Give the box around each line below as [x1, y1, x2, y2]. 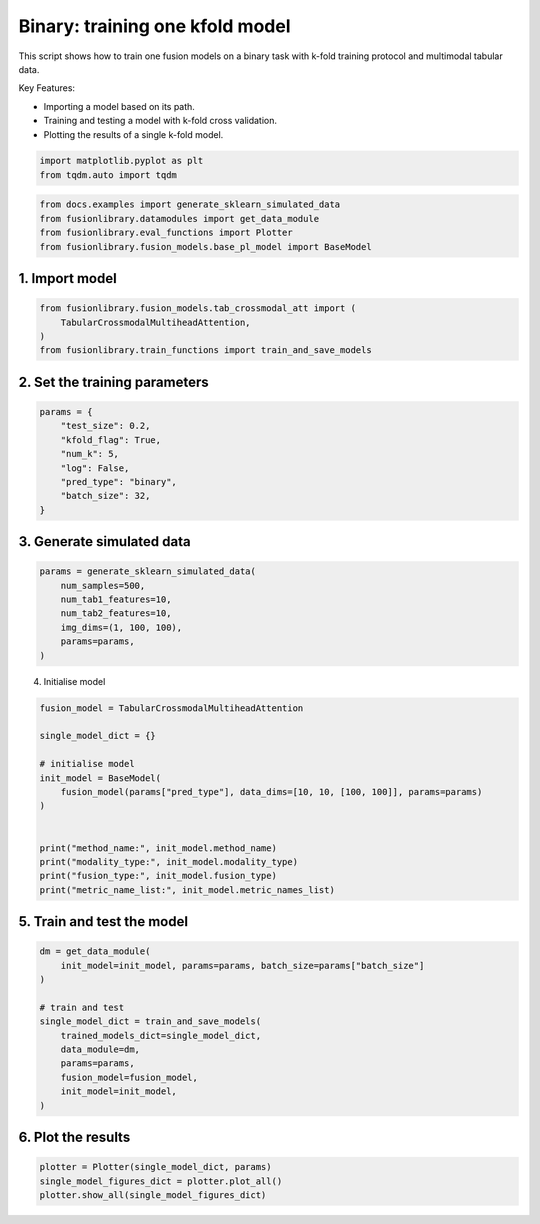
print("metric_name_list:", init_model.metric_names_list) [39, 884, 335, 895]
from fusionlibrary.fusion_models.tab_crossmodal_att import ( [39, 303, 357, 314]
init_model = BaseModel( [39, 772, 162, 784]
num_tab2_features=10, [60, 608, 172, 619]
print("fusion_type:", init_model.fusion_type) [39, 870, 277, 882]
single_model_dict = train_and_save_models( [39, 1016, 262, 1027]
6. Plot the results [18, 1129, 131, 1145]
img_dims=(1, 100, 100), [60, 621, 183, 633]
